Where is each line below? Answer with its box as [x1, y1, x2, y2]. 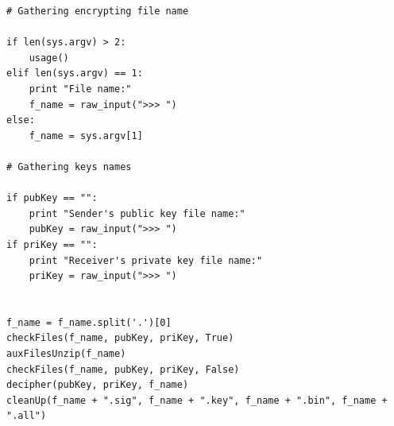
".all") [6, 410, 47, 422]
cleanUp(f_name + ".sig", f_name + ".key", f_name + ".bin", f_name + [6, 394, 388, 406]
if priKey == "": [6, 238, 98, 250]
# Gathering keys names [6, 161, 132, 172]
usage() [29, 52, 69, 64]
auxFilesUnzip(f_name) [6, 348, 126, 360]
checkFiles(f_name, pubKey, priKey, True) [6, 332, 234, 344]
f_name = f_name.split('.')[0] [6, 316, 172, 328]
